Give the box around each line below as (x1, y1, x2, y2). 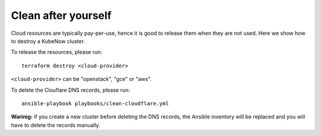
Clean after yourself (11, 9, 112, 22)
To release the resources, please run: (11, 48, 102, 56)
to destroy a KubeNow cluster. (11, 37, 86, 44)
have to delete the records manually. (11, 121, 100, 128)
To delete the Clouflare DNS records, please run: (11, 86, 130, 93)
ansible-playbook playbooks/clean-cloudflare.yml (21, 100, 169, 106)
